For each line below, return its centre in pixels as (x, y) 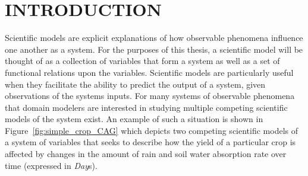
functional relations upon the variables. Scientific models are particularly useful (149, 72)
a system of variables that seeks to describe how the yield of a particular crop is (150, 142)
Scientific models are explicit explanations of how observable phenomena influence (154, 38)
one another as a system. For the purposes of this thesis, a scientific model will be (154, 49)
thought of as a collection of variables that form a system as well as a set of (142, 61)
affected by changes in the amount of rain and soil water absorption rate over (146, 154)
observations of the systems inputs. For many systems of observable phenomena (150, 96)
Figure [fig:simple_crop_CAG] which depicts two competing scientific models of (152, 130)
